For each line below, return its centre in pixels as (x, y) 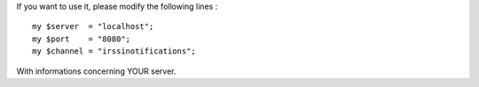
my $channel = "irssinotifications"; (114, 51)
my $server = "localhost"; (93, 27)
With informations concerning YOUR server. (96, 71)
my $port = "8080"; (82, 39)
